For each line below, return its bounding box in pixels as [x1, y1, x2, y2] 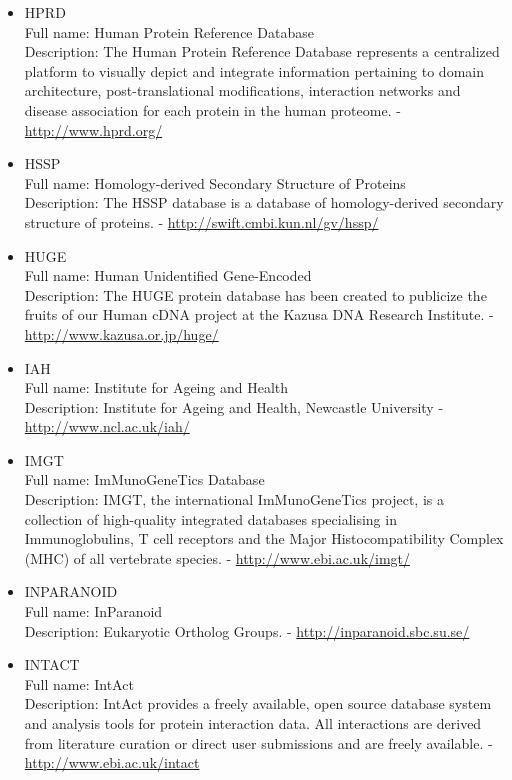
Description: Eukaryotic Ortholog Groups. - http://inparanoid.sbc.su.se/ [24, 620, 470, 641]
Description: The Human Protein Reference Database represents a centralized [24, 41, 500, 62]
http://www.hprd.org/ [24, 119, 163, 140]
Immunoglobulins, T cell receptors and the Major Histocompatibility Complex [24, 528, 504, 549]
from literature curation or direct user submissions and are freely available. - [24, 732, 493, 753]
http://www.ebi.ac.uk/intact [24, 752, 200, 773]
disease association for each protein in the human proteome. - [24, 99, 401, 120]
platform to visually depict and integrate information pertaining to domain [24, 60, 484, 81]
